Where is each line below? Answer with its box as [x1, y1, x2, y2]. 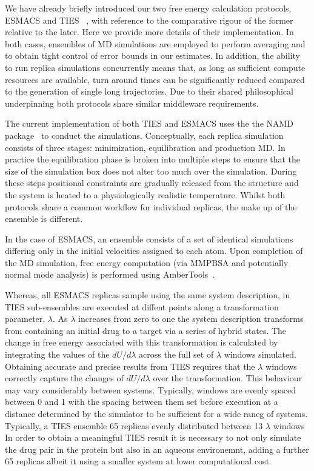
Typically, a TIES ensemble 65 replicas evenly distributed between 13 [5, 419, 263, 432]
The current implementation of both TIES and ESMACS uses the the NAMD [5, 117, 294, 130]
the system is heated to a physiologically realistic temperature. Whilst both [5, 188, 286, 201]
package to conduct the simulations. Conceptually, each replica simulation [5, 129, 284, 141]
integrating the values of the [5, 348, 110, 361]
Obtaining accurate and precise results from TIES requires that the [5, 359, 255, 372]
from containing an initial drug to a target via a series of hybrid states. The [5, 324, 287, 336]
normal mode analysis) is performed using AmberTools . [5, 268, 215, 281]
